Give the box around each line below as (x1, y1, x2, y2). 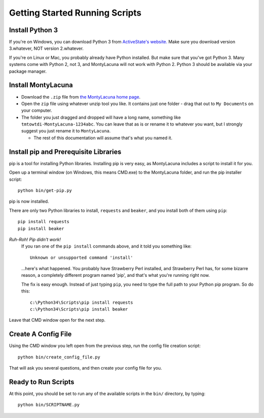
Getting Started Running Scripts (9, 7, 142, 18)
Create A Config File (9, 330, 72, 338)
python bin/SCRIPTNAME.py (18, 402, 80, 408)
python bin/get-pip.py (18, 188, 72, 193)
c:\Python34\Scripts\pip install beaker (30, 307, 128, 312)
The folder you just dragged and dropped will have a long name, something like (21, 114, 181, 120)
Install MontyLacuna (9, 81, 73, 89)
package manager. (9, 68, 47, 74)
